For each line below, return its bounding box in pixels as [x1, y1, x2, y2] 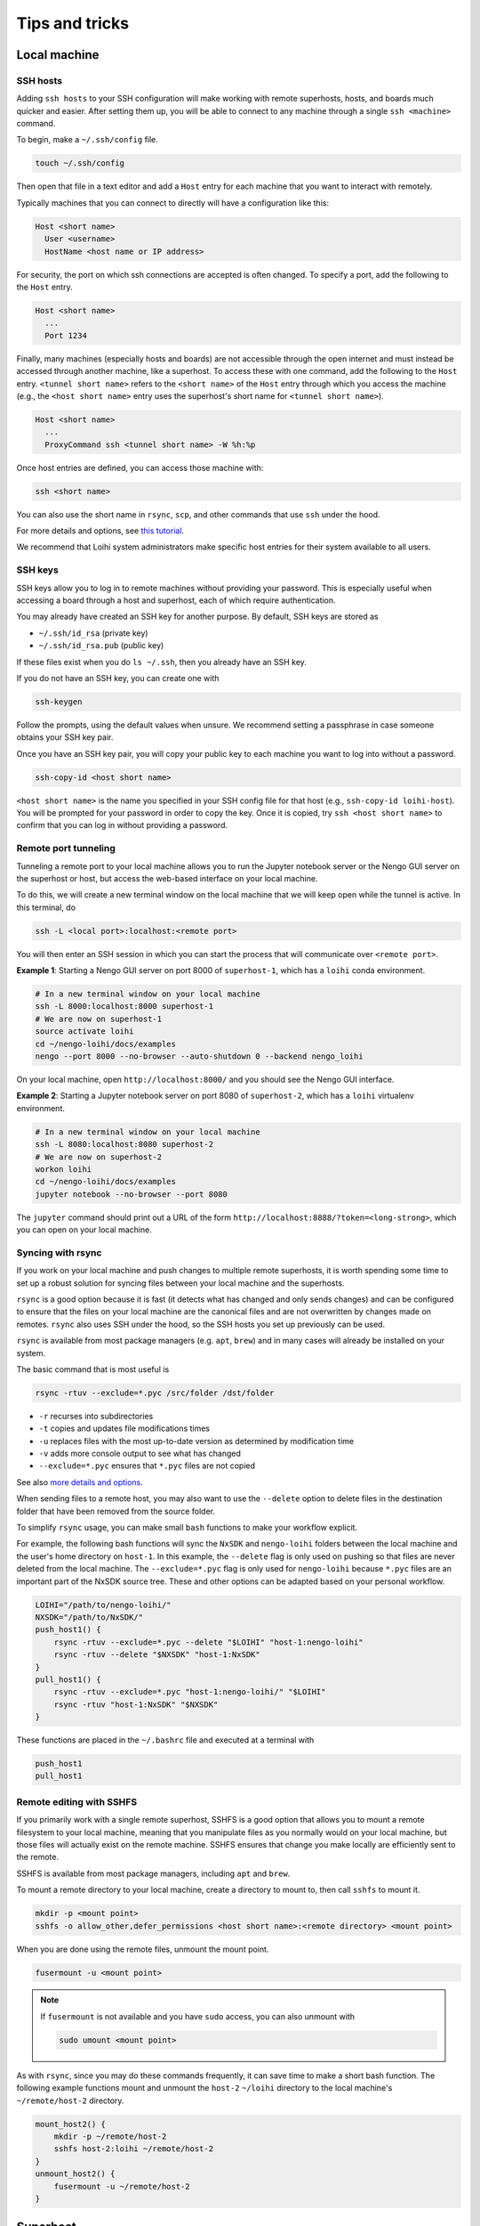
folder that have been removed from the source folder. [16, 1506, 216, 1516]
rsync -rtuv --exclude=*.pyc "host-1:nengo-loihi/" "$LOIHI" [53, 1687, 326, 1697]
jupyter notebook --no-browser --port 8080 [35, 1189, 228, 1199]
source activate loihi [35, 1027, 134, 1036]
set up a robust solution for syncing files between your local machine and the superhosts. [16, 1278, 345, 1288]
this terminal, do [16, 902, 76, 913]
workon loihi [35, 1164, 92, 1174]
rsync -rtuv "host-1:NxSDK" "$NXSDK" [53, 1699, 219, 1710]
